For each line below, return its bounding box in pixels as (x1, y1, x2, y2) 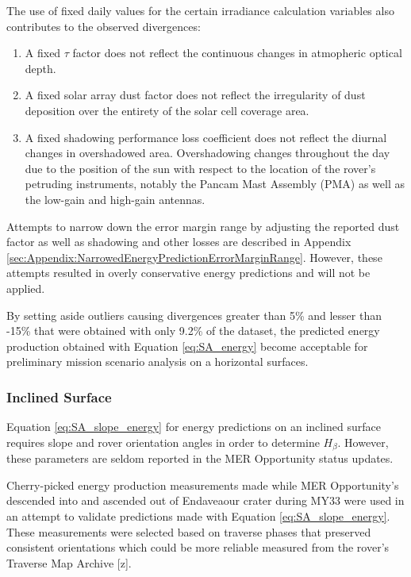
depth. (25, 60, 56, 76)
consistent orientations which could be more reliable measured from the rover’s (6, 539, 390, 556)
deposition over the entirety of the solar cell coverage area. (25, 102, 309, 118)
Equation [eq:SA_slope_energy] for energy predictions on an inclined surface (6, 418, 382, 435)
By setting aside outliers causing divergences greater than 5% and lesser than (6, 306, 382, 323)
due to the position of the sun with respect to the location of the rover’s (25, 160, 376, 176)
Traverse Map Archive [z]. (6, 554, 132, 571)
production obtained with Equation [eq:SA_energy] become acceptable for (6, 337, 368, 354)
